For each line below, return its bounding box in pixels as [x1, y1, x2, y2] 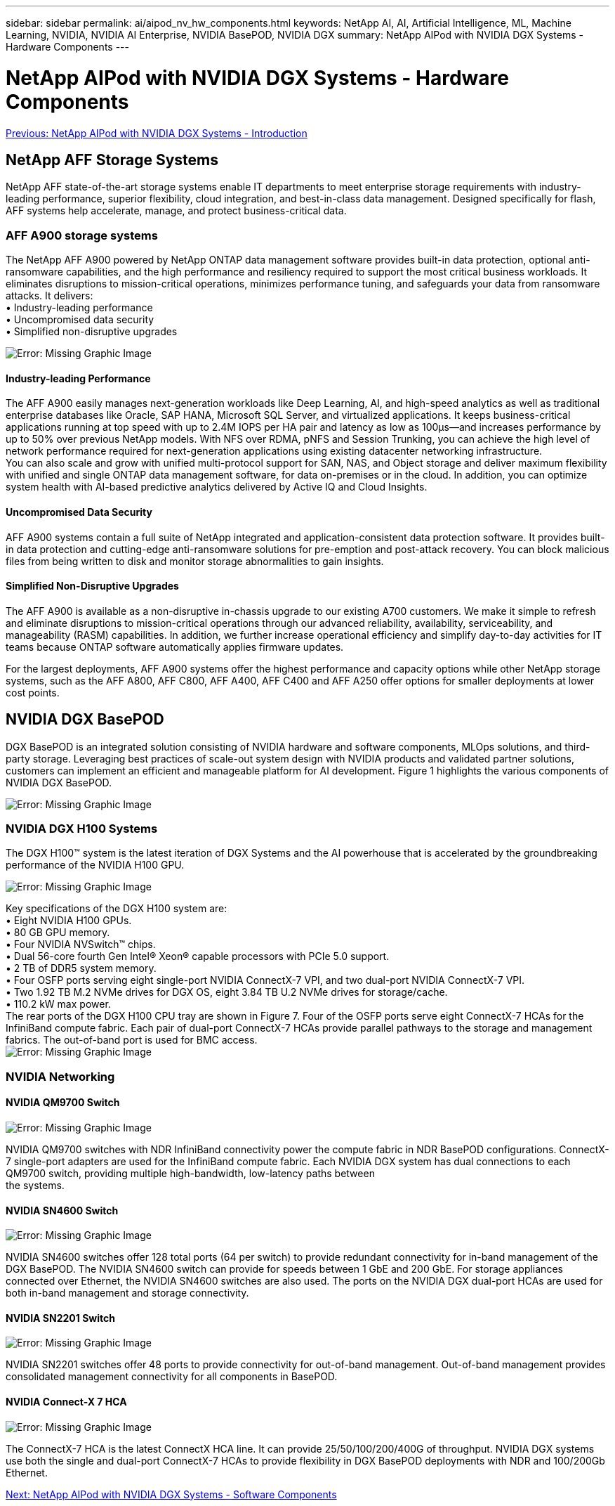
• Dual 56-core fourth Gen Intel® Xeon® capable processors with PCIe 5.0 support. [6, 950, 390, 963]
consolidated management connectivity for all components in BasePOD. [6, 1370, 338, 1383]
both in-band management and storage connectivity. [6, 1287, 249, 1299]
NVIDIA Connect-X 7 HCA [6, 1395, 127, 1408]
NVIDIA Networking [6, 1069, 115, 1084]
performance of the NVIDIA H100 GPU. [6, 859, 185, 871]
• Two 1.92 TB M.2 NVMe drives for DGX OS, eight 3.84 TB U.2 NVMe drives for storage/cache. [6, 986, 448, 999]
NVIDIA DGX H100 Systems [6, 821, 158, 836]
